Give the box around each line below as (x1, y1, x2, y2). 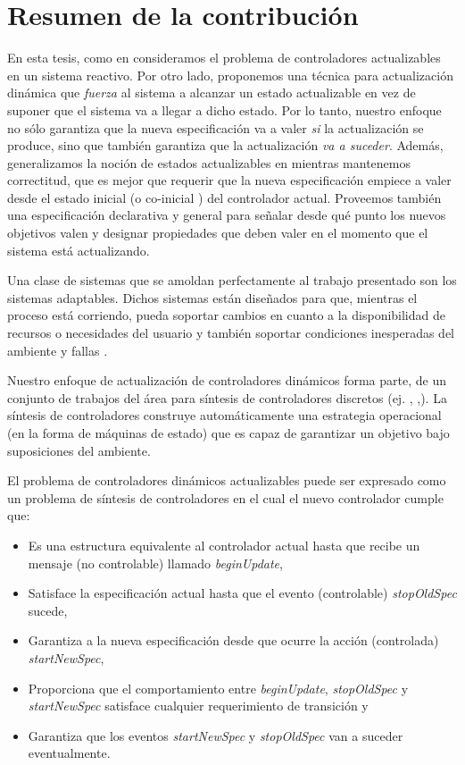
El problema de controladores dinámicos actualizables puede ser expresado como (7, 471, 446, 490)
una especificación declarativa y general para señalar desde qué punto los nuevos (7, 206, 446, 224)
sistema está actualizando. (7, 240, 150, 259)
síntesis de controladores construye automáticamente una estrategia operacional (7, 406, 442, 425)
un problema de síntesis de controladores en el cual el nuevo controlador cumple (7, 488, 444, 507)
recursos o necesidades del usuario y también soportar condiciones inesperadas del (7, 324, 455, 342)
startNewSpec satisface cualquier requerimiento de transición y (28, 696, 369, 715)
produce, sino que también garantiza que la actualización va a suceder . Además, (7, 136, 444, 155)
